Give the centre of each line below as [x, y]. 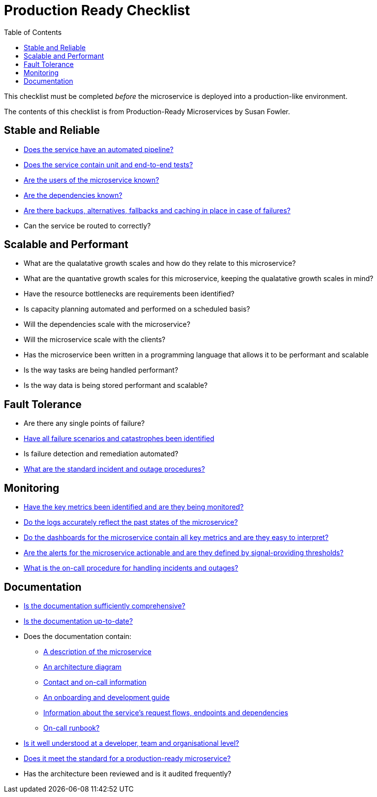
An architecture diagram [82, 667]
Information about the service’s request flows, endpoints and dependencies [166, 712]
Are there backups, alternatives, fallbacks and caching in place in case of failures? [157, 210]
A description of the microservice [97, 651]
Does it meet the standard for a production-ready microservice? [127, 758]
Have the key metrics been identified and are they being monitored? [134, 507]
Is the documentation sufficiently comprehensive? [105, 606]
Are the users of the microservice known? [92, 180]
